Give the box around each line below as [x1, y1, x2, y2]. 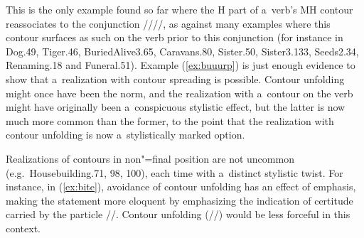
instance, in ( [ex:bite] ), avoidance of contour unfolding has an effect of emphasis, [6, 179, 356, 194]
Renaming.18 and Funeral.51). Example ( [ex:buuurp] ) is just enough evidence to [6, 58, 355, 72]
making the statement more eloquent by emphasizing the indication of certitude [6, 193, 353, 207]
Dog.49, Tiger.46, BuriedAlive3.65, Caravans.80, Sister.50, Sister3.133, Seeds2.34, [6, 43, 359, 58]
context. [6, 220, 41, 235]
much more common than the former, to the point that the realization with [6, 113, 334, 128]
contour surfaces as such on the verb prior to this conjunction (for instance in [6, 30, 343, 45]
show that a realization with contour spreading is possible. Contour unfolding [6, 71, 345, 86]
